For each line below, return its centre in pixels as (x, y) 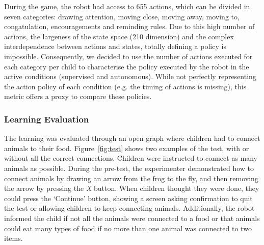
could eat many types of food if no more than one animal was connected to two (128, 228)
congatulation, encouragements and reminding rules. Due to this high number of (129, 26)
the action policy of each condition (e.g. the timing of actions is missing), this (125, 86)
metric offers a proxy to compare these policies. (78, 96)
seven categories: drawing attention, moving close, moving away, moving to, (122, 16)
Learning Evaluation (47, 119)
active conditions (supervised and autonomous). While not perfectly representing (130, 76)
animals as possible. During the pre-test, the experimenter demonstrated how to (129, 168)
